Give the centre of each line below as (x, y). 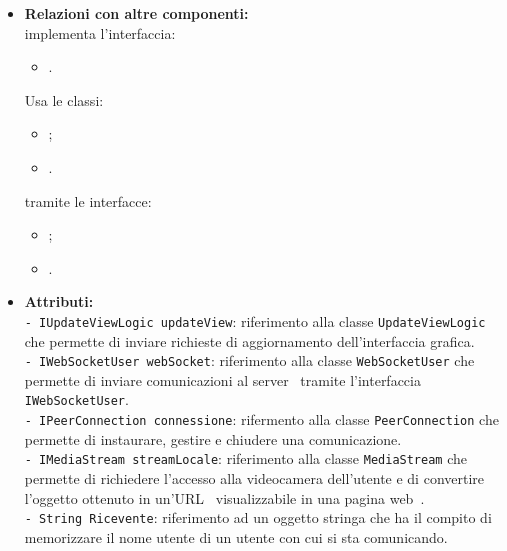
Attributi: (59, 301)
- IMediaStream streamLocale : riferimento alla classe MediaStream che (245, 458)
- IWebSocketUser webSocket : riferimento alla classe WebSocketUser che (249, 360)
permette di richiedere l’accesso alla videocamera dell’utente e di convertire (254, 478)
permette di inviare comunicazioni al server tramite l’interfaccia (222, 379)
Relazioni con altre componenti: (136, 13)
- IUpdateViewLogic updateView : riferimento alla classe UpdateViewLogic (255, 320)
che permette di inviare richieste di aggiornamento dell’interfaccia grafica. (249, 340)
